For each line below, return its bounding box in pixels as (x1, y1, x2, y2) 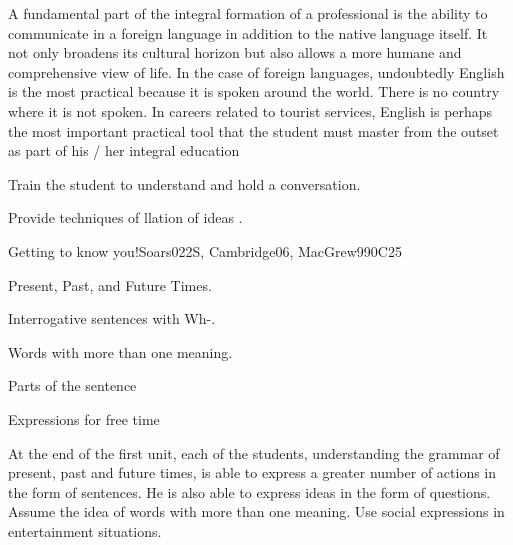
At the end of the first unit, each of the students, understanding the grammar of (8, 442, 500, 463)
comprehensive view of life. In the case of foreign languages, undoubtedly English (8, 61, 505, 82)
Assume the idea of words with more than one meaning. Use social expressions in (8, 501, 505, 522)
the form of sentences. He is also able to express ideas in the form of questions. (8, 481, 491, 502)
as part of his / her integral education (8, 140, 240, 161)
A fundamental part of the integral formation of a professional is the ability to (8, 3, 488, 23)
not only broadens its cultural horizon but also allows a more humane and (8, 42, 462, 63)
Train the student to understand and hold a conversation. (8, 173, 361, 194)
